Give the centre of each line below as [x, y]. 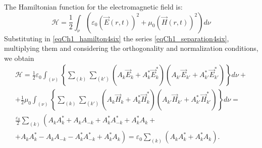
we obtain [19, 58]
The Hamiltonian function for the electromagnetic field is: [93, 7]
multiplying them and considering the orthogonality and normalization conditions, [131, 48]
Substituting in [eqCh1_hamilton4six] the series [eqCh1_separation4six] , [117, 38]
